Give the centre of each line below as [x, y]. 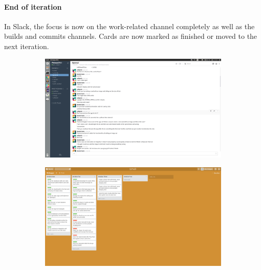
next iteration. [27, 46]
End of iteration [33, 6]
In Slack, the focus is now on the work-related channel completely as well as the [129, 26]
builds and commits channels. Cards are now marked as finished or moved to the [131, 36]
